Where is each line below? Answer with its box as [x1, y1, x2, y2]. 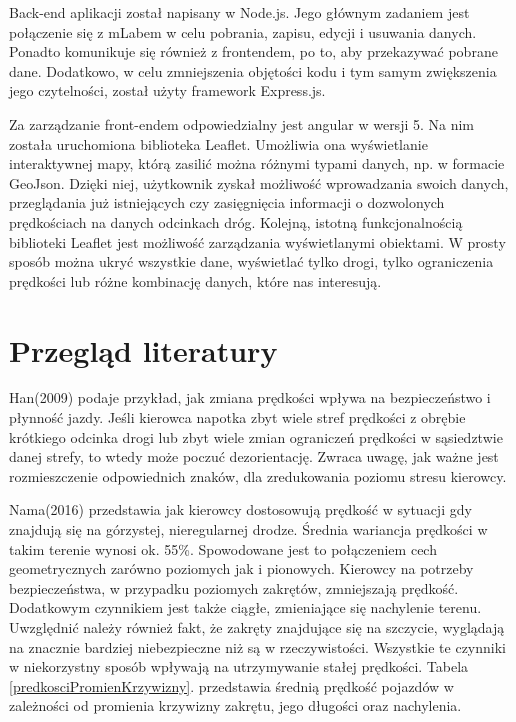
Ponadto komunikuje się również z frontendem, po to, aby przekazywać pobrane [9, 41, 498, 62]
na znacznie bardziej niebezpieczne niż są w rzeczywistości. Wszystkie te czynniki [9, 636, 506, 657]
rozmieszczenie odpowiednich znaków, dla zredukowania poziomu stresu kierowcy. [9, 465, 507, 486]
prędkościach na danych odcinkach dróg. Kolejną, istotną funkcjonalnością [9, 211, 463, 232]
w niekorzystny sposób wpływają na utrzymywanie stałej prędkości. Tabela [9, 656, 469, 677]
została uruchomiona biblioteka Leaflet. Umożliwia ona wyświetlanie [9, 133, 428, 154]
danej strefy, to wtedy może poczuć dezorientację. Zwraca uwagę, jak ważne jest [9, 446, 499, 467]
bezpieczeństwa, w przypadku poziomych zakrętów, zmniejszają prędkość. [9, 577, 459, 598]
